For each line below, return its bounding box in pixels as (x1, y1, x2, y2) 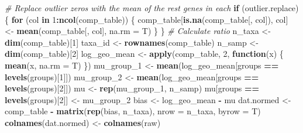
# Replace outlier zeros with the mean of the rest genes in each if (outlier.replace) (5, 2, 299, 13)
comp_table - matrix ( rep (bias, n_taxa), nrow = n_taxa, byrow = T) (5, 105, 261, 117)
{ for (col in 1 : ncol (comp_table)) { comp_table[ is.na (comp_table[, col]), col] (5, 13, 288, 25)
